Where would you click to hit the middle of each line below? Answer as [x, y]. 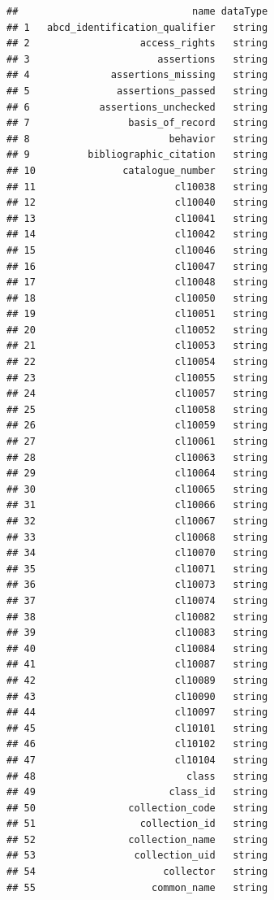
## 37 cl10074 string [137, 600]
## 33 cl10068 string [137, 537]
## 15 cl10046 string [137, 250]
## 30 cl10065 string [137, 489]
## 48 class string [137, 776]
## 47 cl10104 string [137, 760]
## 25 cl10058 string [137, 409]
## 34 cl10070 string [137, 553]
